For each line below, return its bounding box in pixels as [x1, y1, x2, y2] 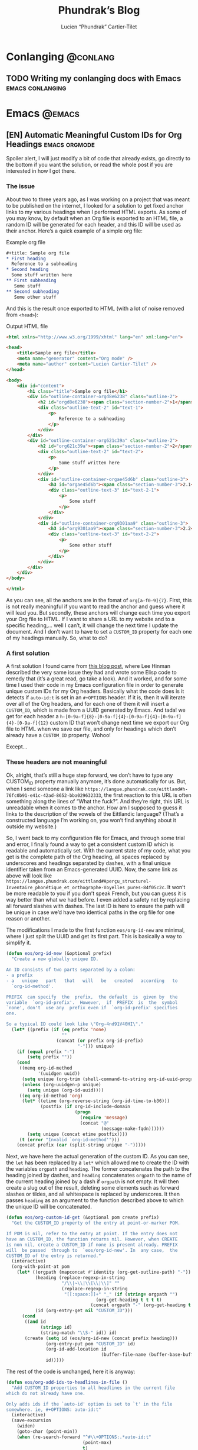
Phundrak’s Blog [58, 4, 140, 17]
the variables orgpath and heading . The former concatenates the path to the [6, 1165, 190, 1173]
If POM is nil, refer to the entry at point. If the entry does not [6, 1231, 178, 1237]
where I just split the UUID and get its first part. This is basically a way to [6, 933, 182, 940]
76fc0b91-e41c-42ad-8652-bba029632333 [6, 793, 101, 799]
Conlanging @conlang [6, 50, 115, 63]
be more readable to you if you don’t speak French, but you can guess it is [6, 890, 187, 897]
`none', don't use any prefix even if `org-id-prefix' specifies [6, 1005, 178, 1011]
